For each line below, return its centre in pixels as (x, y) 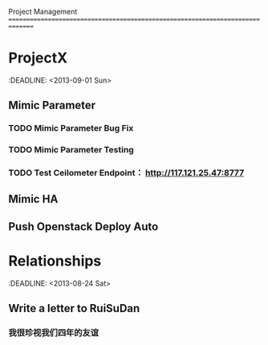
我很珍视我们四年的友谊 (53, 333)
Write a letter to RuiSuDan (74, 308)
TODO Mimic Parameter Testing (71, 150)
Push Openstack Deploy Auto (83, 227)
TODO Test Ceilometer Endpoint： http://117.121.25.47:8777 (126, 173)
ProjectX (38, 58)
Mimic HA (33, 199)
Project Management (43, 12)
